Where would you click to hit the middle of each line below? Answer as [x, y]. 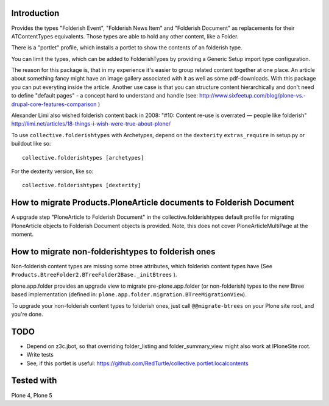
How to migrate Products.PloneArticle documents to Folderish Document [153, 203]
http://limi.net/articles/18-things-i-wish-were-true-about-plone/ [91, 124]
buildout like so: [31, 144]
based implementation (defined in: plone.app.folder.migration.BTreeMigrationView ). [129, 294]
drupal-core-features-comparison [54, 104]
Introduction [35, 13]
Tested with [34, 381]
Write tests [40, 355]
